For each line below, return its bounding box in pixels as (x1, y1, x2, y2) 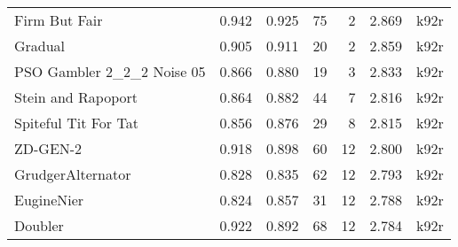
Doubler (14, 215, 64, 235)
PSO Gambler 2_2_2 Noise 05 (14, 61, 206, 81)
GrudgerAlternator (14, 164, 131, 184)
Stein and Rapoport (14, 87, 138, 107)
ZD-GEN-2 (14, 138, 83, 158)
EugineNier (14, 189, 84, 210)
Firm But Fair (14, 10, 103, 30)
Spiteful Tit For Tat (14, 112, 138, 133)
